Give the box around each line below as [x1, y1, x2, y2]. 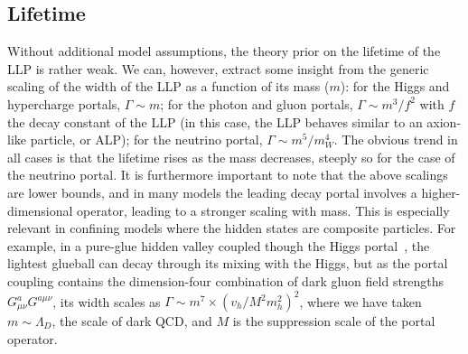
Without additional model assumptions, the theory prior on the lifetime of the [7, 42, 441, 61]
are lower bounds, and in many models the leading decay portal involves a [7, 182, 417, 201]
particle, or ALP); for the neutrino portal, [30, 130, 263, 149]
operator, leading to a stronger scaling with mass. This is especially [77, 200, 450, 219]
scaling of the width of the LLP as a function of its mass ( [7, 77, 330, 96]
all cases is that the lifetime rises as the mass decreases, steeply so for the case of [7, 147, 455, 166]
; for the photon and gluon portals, [160, 94, 353, 113]
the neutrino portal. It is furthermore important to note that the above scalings [7, 165, 448, 184]
